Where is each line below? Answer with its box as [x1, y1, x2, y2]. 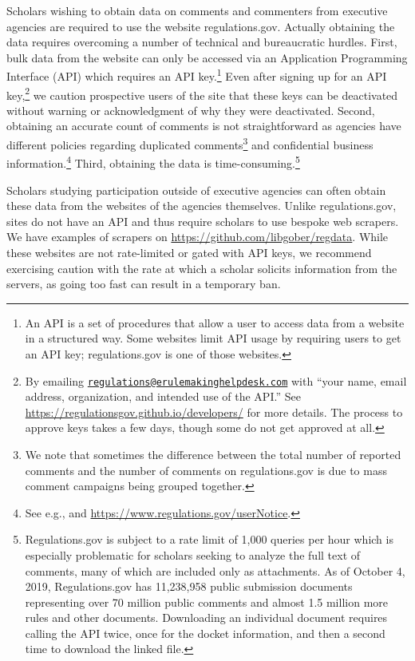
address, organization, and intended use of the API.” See [25, 388, 301, 405]
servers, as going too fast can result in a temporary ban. [6, 275, 281, 292]
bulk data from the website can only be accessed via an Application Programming [6, 49, 408, 65]
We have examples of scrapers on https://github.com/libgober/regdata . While [6, 228, 389, 245]
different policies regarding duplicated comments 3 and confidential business [6, 134, 373, 152]
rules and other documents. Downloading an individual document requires [25, 609, 388, 626]
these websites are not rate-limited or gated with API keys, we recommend [6, 243, 372, 260]
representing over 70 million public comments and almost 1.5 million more [25, 593, 388, 610]
